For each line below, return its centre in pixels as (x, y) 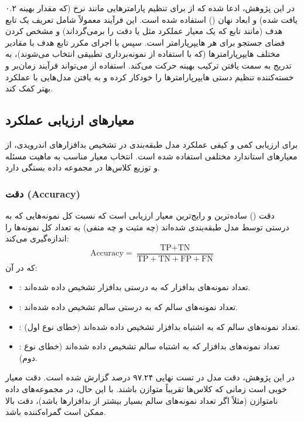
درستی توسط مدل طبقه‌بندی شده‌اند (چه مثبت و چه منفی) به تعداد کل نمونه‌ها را (147, 227)
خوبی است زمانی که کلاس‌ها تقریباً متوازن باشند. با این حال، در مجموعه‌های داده (146, 388)
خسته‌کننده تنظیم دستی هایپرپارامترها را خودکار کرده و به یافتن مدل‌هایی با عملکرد (150, 76)
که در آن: (21, 267)
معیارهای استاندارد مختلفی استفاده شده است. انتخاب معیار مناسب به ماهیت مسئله (151, 156)
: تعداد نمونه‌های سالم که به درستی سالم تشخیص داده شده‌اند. (128, 306)
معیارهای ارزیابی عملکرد (70, 120)
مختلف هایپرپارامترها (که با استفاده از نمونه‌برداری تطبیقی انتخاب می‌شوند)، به (143, 54)
